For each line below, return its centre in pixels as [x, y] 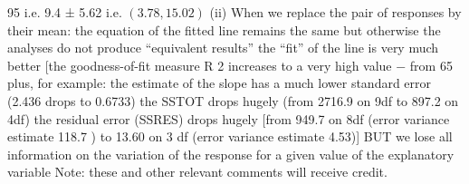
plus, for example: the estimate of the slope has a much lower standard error [220, 83]
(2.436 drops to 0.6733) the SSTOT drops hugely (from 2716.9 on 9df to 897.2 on [233, 100]
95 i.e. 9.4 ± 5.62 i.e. [65, 12]
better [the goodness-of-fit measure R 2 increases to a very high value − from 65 [230, 65]
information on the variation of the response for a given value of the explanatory [231, 154]
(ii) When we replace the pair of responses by [335, 12]
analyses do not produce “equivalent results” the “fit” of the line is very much [223, 48]
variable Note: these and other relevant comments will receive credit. [197, 172]
